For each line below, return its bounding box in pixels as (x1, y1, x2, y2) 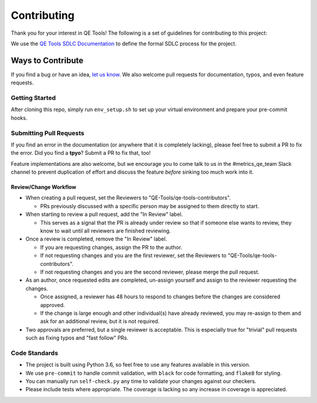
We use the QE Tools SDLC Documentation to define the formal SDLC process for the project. (11, 40, 237, 47)
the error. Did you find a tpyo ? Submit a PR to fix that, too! (11, 149, 151, 156)
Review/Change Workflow (11, 184, 76, 191)
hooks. (11, 114, 28, 121)
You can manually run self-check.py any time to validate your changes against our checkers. (25, 378, 257, 385)
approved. (40, 301, 65, 308)
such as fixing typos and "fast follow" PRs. (25, 334, 129, 341)
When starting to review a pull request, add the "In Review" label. (25, 211, 183, 218)
